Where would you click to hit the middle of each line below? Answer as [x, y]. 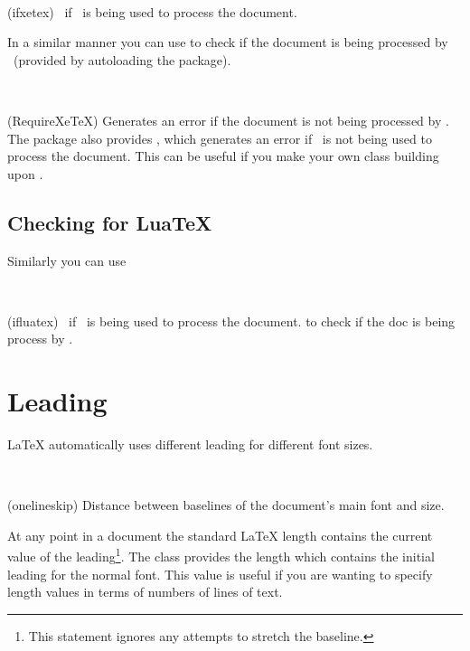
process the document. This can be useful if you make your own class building [223, 156]
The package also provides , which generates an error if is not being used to [220, 138]
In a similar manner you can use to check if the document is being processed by [228, 42]
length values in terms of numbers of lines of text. [145, 592]
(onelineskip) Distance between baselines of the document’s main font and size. [226, 505]
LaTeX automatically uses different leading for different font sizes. [190, 444]
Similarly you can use [67, 260]
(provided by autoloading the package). [122, 59]
